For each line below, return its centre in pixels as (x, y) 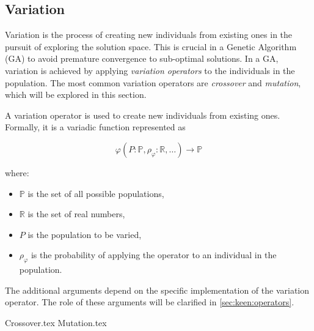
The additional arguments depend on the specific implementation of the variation (157, 290)
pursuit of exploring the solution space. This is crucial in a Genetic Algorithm (151, 46)
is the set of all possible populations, (96, 193)
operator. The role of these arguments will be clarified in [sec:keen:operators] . (150, 302)
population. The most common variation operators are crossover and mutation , (153, 82)
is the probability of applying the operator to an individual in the (154, 255)
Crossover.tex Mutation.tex (56, 322)
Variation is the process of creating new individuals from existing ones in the (149, 35)
